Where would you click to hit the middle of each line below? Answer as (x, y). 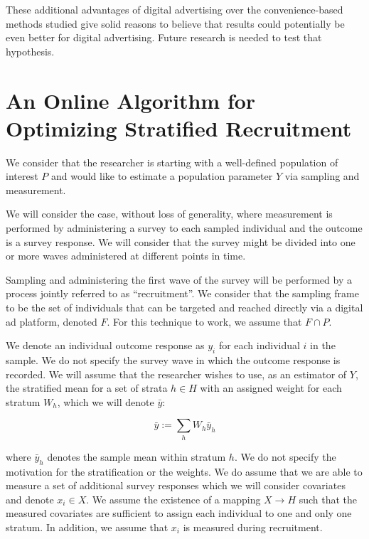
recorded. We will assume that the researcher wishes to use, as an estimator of (176, 374)
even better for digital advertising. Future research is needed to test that (164, 37)
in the (323, 345)
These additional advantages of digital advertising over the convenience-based (175, 9)
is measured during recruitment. (253, 527)
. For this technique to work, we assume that (204, 321)
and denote (30, 499)
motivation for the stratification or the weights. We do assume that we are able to (184, 471)
